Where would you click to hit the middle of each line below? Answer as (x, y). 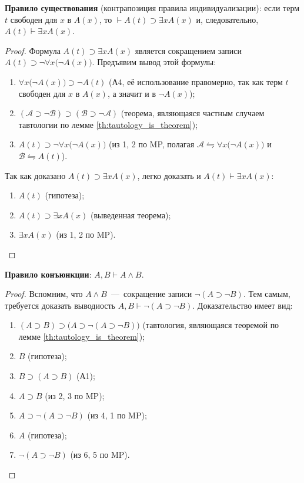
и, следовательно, (227, 19)
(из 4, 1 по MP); (117, 415)
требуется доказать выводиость (60, 305)
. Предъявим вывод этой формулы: (154, 62)
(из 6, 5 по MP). (100, 455)
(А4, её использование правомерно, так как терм (196, 81)
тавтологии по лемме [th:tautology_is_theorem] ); (108, 124)
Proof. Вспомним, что (44, 294)
